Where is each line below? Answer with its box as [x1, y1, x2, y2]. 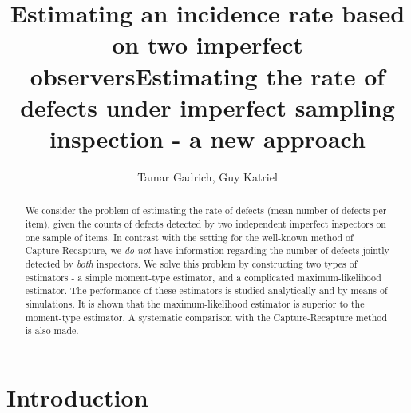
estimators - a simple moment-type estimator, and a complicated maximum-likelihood [25, 270, 381, 284]
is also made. [25, 324, 79, 337]
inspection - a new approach [49, 121, 366, 154]
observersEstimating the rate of [30, 59, 385, 92]
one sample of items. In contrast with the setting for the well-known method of [25, 230, 354, 244]
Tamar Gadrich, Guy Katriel [137, 168, 278, 185]
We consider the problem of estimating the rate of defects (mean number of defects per [25, 204, 387, 217]
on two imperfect [112, 28, 303, 61]
